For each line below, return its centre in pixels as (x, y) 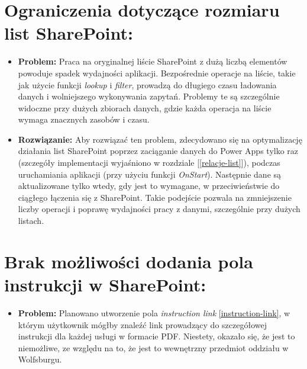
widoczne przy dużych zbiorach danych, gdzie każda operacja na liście (145, 108)
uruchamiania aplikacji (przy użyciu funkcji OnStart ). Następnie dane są (150, 174)
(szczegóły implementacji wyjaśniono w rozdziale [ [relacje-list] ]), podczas (149, 163)
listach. (31, 221)
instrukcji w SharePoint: (105, 284)
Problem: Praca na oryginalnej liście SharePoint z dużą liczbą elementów (153, 61)
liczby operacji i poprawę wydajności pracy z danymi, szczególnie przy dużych (159, 209)
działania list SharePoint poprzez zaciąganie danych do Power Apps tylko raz (158, 151)
